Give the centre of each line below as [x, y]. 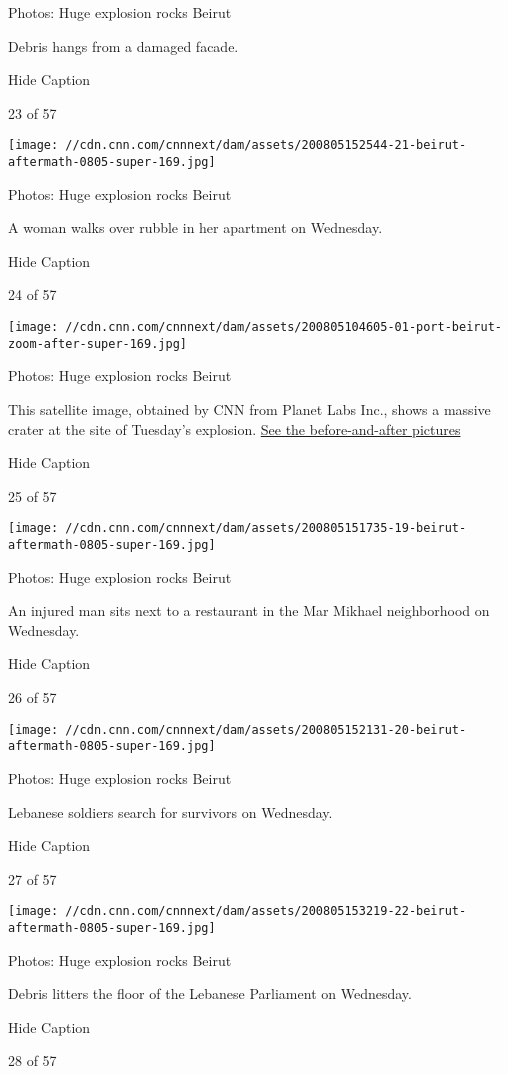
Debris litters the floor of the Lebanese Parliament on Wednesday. [210, 993]
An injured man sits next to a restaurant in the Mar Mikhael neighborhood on [249, 610]
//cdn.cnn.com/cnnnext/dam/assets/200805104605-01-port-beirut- [283, 327]
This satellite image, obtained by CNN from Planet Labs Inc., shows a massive [249, 408]
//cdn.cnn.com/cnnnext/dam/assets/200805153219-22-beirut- [266, 911]
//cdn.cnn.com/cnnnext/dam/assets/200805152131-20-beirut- [266, 729]
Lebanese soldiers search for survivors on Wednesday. [170, 811]
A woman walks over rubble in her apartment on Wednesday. [195, 227]
